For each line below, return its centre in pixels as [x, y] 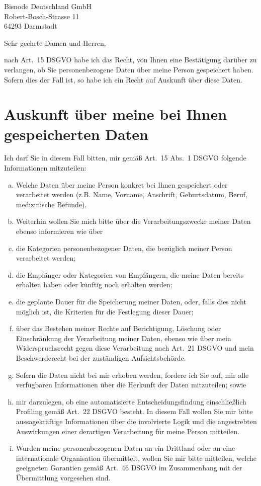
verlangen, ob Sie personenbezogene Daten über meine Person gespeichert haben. [129, 69]
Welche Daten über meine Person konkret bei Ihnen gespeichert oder [122, 184]
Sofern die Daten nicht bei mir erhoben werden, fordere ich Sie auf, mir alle [132, 375]
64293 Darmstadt [31, 26]
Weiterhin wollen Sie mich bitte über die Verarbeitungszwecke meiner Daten [133, 221]
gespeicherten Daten [76, 134]
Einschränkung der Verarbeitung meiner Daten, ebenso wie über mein [123, 338]
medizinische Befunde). [51, 204]
